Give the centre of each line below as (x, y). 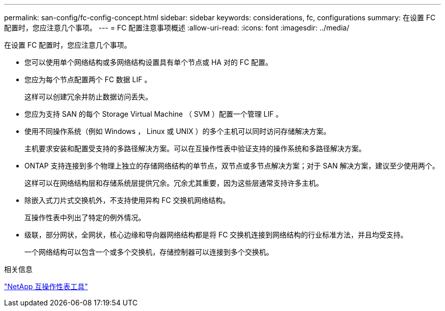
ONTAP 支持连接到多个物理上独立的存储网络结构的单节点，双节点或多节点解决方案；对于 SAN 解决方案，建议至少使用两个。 (232, 166)
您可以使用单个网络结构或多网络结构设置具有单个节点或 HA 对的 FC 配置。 (149, 62)
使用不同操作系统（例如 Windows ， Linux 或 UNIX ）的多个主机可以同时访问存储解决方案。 (178, 131)
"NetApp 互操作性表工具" (46, 286)
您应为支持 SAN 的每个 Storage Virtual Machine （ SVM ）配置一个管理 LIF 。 (154, 114)
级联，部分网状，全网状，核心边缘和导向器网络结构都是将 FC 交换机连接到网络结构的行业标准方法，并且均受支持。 (216, 235)
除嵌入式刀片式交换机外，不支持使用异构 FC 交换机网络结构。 (127, 200)
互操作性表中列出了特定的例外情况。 (85, 217)
